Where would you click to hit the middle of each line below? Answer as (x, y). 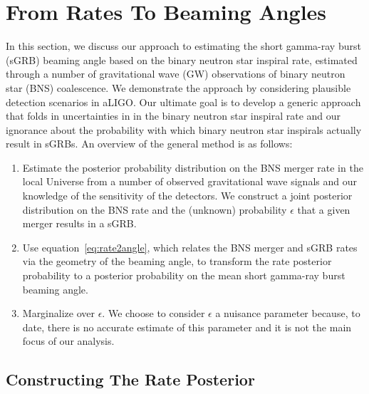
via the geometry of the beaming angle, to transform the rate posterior (177, 261)
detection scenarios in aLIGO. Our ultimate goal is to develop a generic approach (183, 102)
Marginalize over (58, 313)
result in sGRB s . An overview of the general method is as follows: (149, 144)
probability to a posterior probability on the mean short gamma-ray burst (184, 275)
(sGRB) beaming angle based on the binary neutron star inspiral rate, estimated (182, 59)
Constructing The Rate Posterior (130, 379)
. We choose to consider (154, 313)
